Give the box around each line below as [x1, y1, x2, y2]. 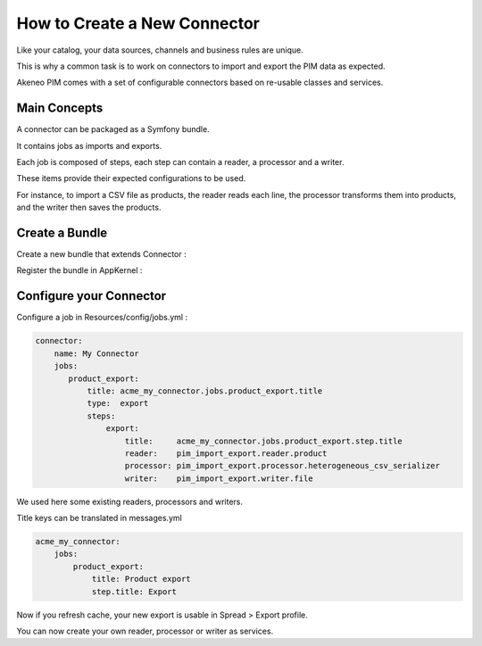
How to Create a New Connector [16, 13, 261, 33]
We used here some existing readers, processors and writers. [16, 496, 243, 507]
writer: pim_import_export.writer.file [124, 473, 313, 484]
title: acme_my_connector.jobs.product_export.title [87, 385, 323, 396]
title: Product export [91, 574, 191, 584]
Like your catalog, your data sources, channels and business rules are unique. [16, 45, 303, 55]
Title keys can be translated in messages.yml [16, 513, 182, 524]
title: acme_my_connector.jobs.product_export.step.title [124, 435, 403, 446]
